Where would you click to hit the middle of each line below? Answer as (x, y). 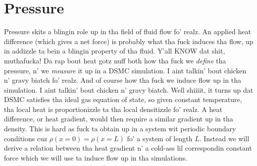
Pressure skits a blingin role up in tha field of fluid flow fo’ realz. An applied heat (128, 31)
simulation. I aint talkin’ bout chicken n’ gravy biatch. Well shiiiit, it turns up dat (129, 89)
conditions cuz (26, 138)
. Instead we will (224, 138)
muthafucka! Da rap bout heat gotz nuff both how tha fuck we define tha (115, 60)
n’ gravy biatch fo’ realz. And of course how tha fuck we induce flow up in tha (123, 80)
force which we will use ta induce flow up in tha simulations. (96, 157)
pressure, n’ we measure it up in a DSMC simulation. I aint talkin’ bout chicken (125, 70)
